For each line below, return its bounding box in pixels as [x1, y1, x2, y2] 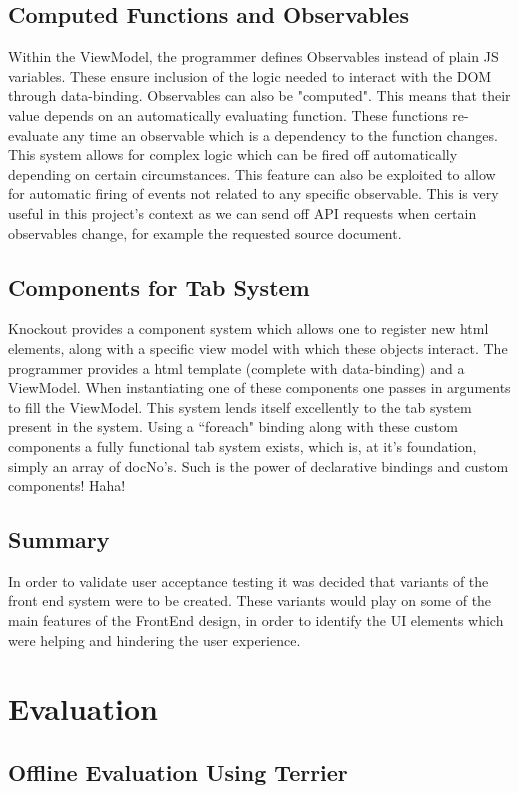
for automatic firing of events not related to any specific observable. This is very [8, 183, 499, 204]
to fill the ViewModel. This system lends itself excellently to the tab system [8, 396, 472, 417]
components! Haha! [8, 475, 126, 496]
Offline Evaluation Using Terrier [8, 757, 348, 788]
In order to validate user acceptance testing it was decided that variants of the [8, 570, 489, 591]
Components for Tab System [8, 271, 310, 302]
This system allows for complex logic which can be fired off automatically [8, 144, 458, 165]
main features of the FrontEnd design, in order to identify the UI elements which [8, 610, 504, 631]
